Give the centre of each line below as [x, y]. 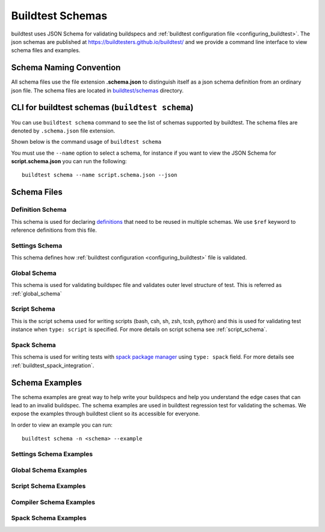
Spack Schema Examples [49, 518]
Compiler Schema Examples [53, 502]
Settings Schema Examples [52, 454]
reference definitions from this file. [54, 230]
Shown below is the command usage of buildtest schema [86, 142]
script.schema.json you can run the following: [69, 161]
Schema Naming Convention [66, 68]
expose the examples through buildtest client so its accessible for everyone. [106, 414]
